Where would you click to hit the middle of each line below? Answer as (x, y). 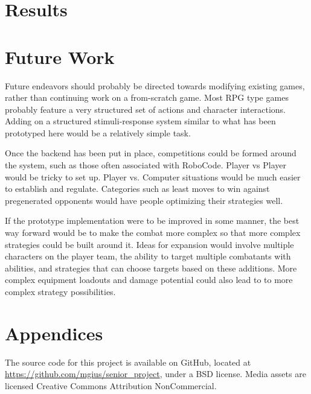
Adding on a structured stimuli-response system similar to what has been (140, 121)
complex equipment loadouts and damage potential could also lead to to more (149, 280)
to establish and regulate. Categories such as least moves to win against (137, 189)
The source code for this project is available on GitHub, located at (128, 362)
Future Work (60, 56)
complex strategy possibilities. (60, 291)
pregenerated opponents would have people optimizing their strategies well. (144, 200)
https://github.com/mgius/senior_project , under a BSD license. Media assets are (155, 374)
